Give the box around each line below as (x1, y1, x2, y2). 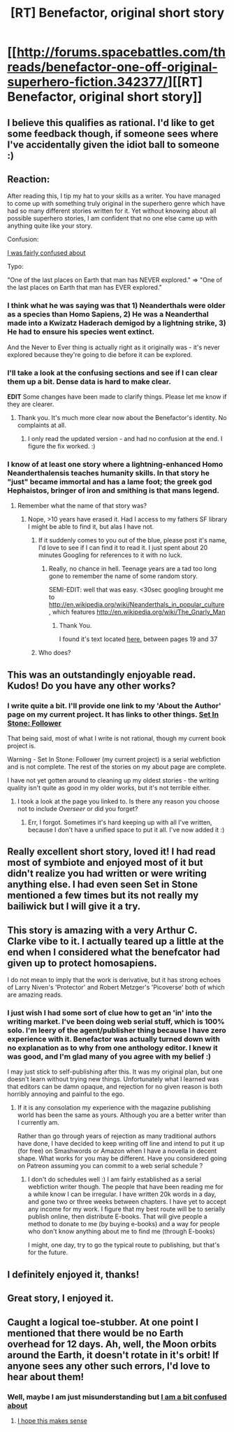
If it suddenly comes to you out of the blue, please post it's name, (38, 536, 227, 545)
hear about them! (7, 1370, 85, 1383)
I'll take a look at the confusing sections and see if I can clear (7, 367, 218, 377)
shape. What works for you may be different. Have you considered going (17, 1154, 227, 1163)
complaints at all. (17, 421, 66, 429)
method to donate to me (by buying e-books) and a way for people (27, 1220, 220, 1228)
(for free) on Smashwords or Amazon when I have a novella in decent (17, 1146, 217, 1156)
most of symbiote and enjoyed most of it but (7, 857, 204, 869)
